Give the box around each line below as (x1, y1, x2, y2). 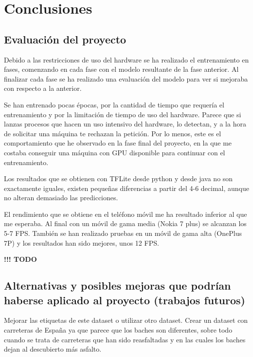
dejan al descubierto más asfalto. (4, 344, 102, 354)
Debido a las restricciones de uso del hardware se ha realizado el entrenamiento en (4, 54, 249, 64)
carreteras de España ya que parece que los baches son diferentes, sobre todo (4, 325, 233, 335)
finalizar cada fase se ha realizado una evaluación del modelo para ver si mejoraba (4, 73, 248, 84)
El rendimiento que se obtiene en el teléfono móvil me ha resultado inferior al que (4, 209, 247, 219)
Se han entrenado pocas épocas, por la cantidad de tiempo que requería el (4, 99, 224, 109)
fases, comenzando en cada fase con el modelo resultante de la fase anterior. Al (4, 64, 239, 74)
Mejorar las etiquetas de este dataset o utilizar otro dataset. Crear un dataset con (4, 315, 248, 325)
